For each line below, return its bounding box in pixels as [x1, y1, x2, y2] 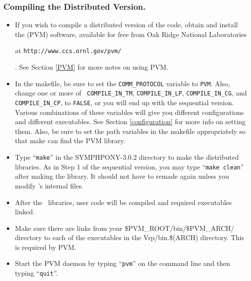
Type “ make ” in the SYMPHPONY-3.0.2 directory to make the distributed [15, 152, 239, 162]
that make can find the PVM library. [15, 135, 125, 146]
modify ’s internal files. [15, 180, 84, 190]
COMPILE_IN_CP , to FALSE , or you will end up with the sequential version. [15, 97, 234, 107]
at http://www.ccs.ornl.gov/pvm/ [15, 45, 122, 56]
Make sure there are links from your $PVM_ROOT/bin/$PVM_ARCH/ [15, 223, 234, 233]
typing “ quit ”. [15, 268, 58, 278]
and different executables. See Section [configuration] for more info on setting [15, 116, 246, 127]
